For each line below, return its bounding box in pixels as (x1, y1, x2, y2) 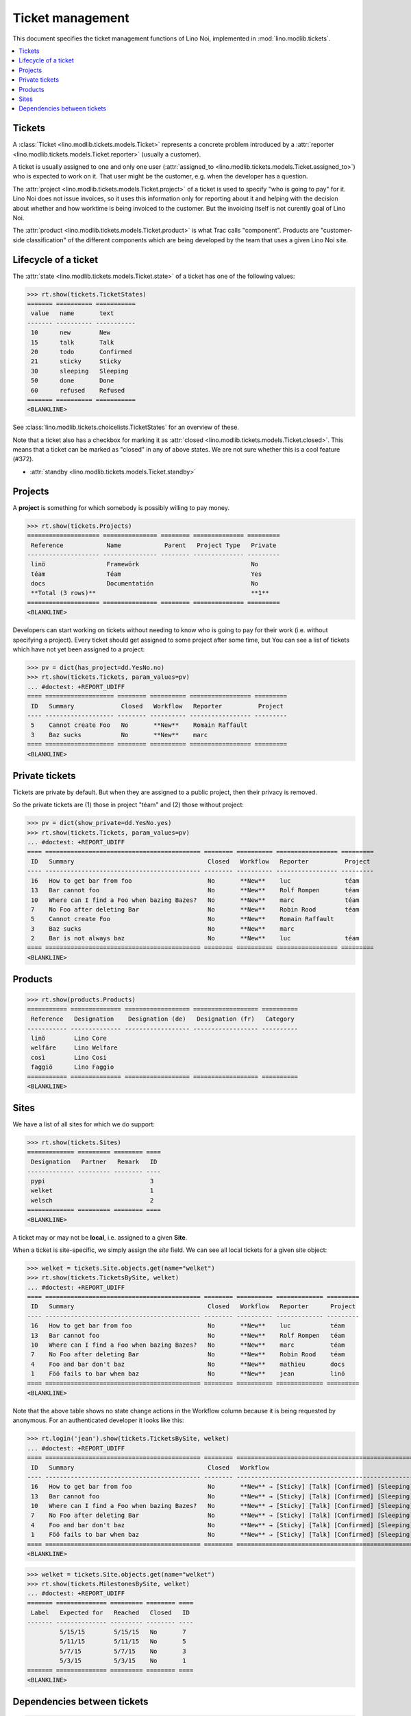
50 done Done (31, 377, 114, 384)
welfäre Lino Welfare (31, 1044, 118, 1052)
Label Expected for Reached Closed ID (31, 1609, 190, 1616)
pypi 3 (31, 1177, 154, 1185)
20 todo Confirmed (31, 347, 133, 356)
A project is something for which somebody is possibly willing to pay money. (12, 503, 229, 511)
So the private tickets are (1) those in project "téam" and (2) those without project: (12, 800, 245, 809)
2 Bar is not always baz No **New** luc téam (31, 934, 360, 942)
